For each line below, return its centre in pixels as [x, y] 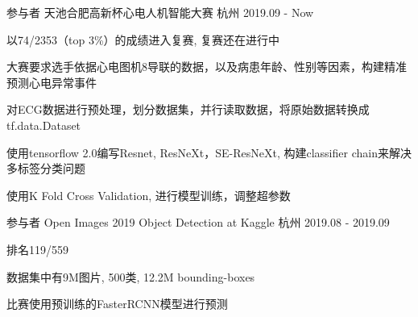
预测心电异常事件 [52, 82]
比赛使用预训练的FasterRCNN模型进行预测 [117, 304]
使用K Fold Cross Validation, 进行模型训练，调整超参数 [149, 195]
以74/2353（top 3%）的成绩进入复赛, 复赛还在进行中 [143, 39]
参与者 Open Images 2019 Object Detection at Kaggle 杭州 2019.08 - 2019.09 [198, 222]
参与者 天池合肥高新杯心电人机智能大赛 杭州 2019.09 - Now [160, 12]
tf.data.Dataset [44, 125]
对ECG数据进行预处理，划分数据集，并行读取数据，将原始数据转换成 [188, 109]
